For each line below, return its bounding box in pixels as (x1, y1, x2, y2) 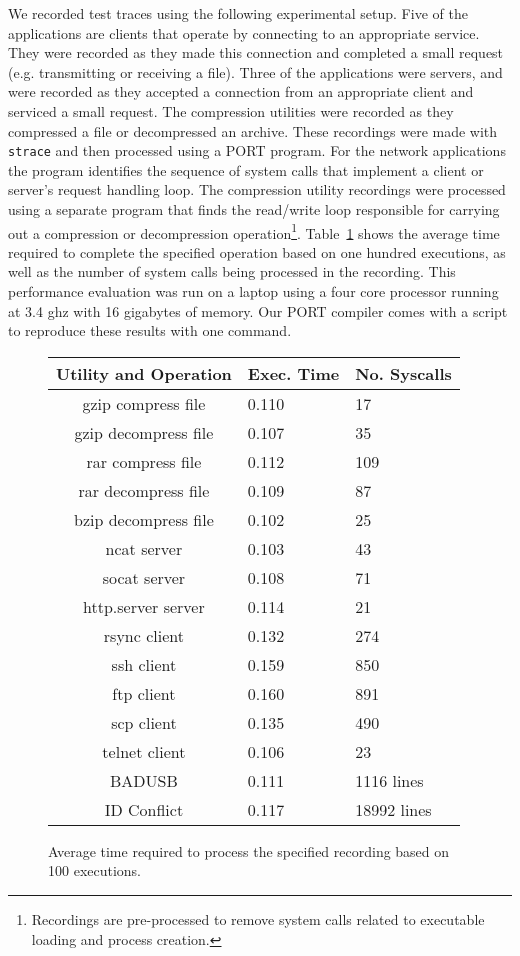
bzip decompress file (74, 507, 214, 531)
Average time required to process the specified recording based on (48, 840, 450, 861)
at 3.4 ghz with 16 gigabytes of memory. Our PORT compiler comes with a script (8, 300, 508, 321)
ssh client (111, 652, 177, 676)
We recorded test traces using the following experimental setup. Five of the (8, 3, 468, 23)
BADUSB (110, 768, 178, 792)
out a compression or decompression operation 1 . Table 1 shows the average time (8, 219, 500, 243)
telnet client (102, 739, 186, 763)
